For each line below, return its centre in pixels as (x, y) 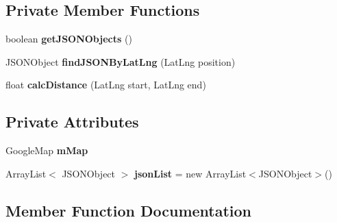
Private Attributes (72, 122)
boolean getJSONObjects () (69, 39)
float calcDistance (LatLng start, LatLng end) (106, 85)
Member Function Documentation (129, 210)
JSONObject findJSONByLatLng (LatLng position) (121, 61)
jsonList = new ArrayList (190, 173)
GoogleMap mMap (47, 150)
